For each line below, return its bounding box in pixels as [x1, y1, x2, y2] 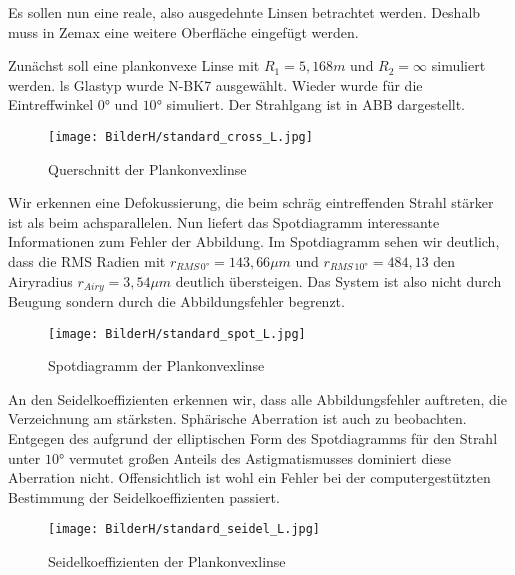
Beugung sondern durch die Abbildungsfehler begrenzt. [8, 291, 345, 312]
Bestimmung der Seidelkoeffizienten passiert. [8, 486, 280, 507]
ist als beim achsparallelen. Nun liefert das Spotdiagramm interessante [8, 211, 440, 232]
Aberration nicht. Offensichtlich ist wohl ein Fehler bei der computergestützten [8, 467, 491, 488]
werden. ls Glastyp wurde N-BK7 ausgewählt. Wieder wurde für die [8, 74, 423, 95]
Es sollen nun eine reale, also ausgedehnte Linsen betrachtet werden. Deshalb [8, 2, 481, 22]
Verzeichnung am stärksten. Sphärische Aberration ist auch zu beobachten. [8, 408, 467, 429]
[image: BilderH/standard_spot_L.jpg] [48, 326, 306, 341]
